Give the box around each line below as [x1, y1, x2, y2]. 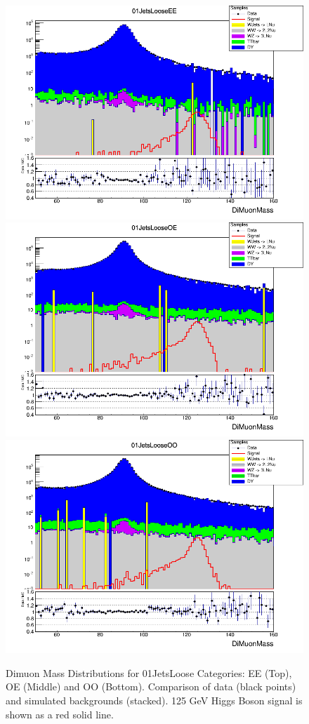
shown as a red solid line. [6, 706, 114, 721]
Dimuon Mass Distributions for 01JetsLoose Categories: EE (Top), [6, 665, 292, 680]
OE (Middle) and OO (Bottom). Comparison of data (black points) [6, 679, 296, 694]
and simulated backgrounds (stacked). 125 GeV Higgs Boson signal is [6, 692, 303, 707]
